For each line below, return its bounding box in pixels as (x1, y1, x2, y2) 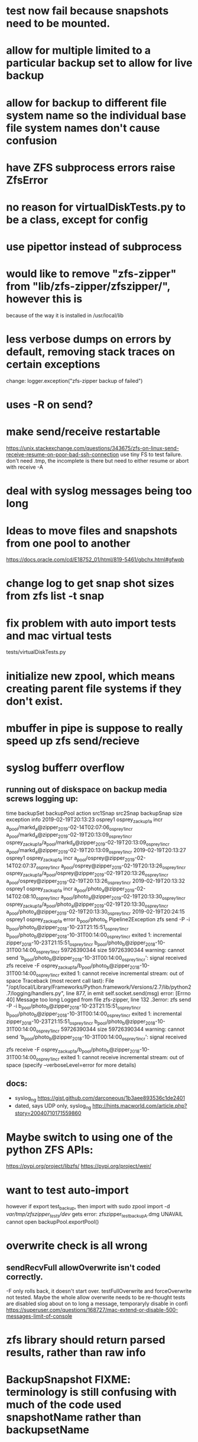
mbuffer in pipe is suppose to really (6, 721, 183, 735)
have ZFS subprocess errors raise (6, 161, 176, 174)
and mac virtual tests (6, 629, 112, 643)
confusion (6, 134, 57, 147)
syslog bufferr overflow (6, 761, 125, 775)
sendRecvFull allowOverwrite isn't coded (6, 1262, 161, 1273)
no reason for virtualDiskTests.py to (6, 200, 186, 214)
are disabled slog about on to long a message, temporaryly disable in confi (6, 1300, 188, 1307)
